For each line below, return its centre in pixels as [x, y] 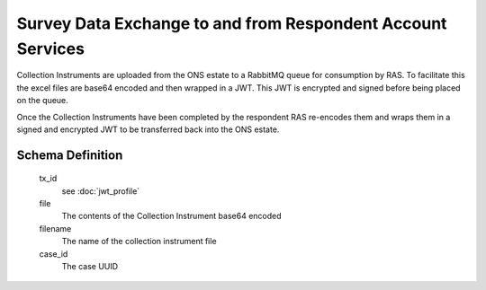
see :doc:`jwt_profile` [101, 191]
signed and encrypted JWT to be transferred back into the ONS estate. [148, 129]
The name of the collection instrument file [139, 242]
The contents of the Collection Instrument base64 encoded [172, 216]
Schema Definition [70, 155]
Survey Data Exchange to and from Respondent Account [232, 23]
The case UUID [90, 267]
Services [51, 48]
